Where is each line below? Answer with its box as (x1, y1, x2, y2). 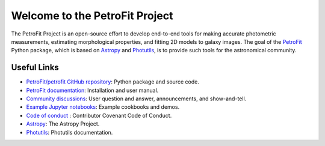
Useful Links (11, 62, 60, 73)
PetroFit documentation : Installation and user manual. (26, 87, 159, 94)
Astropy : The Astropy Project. (26, 120, 100, 127)
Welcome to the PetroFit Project (11, 9, 173, 22)
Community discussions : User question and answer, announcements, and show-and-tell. (26, 95, 247, 102)
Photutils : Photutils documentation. (26, 129, 113, 136)
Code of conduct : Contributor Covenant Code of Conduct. (26, 112, 172, 119)
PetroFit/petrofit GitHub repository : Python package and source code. (26, 78, 200, 85)
